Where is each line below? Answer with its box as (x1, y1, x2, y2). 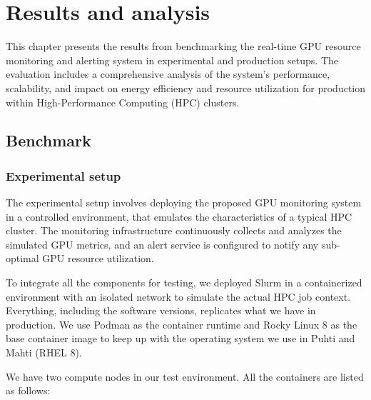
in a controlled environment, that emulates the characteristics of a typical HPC (6, 209, 352, 224)
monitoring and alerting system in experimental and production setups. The (6, 52, 339, 67)
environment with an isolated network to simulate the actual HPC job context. (6, 289, 351, 304)
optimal (6, 251, 39, 266)
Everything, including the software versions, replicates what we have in (6, 303, 316, 318)
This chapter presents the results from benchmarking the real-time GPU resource (6, 39, 361, 54)
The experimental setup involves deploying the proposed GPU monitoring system (6, 195, 362, 210)
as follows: (6, 383, 51, 398)
